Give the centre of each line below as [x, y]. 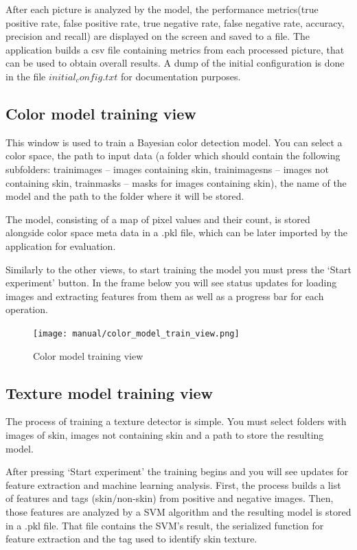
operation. [27, 309]
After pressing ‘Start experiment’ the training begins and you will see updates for [177, 471]
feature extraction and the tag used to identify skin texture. [131, 539]
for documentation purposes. [181, 76]
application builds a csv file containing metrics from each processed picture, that [175, 49]
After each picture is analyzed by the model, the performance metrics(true [162, 9]
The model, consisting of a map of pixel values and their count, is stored [158, 219]
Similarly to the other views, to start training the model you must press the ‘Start [178, 269]
